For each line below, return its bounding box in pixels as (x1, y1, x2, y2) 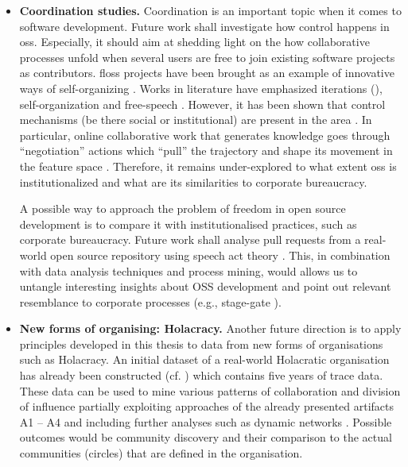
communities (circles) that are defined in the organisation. (19, 445, 303, 461)
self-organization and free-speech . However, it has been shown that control (19, 95, 386, 112)
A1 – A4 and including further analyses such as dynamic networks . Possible (19, 413, 392, 430)
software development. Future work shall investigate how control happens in (19, 17, 390, 34)
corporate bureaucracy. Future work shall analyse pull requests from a (19, 231, 361, 248)
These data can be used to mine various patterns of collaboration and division (19, 382, 401, 399)
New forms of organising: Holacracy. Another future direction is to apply (19, 320, 402, 337)
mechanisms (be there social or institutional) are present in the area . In (19, 111, 372, 128)
